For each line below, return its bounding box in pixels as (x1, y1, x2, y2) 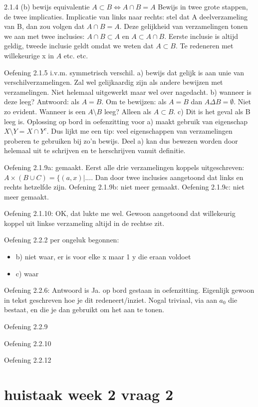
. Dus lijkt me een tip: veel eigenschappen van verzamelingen (46, 126, 233, 136)
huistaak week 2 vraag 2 (4, 384, 173, 404)
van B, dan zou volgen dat (4, 21, 85, 31)
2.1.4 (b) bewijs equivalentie (4, 1, 90, 11)
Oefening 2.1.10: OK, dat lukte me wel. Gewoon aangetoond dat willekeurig (4, 208, 236, 218)
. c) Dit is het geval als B (173, 106, 251, 116)
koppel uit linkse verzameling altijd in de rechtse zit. (4, 217, 165, 228)
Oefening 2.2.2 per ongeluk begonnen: (4, 234, 119, 245)
